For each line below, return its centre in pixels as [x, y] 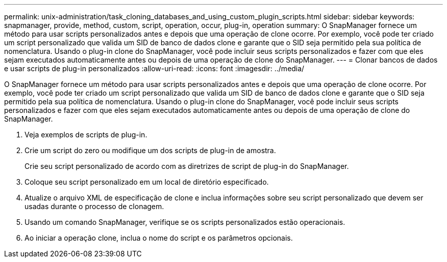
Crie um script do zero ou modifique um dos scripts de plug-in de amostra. [150, 150]
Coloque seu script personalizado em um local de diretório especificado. [147, 182]
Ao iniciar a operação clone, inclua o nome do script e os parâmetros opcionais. [159, 238]
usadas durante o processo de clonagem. [94, 206]
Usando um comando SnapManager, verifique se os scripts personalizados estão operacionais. [185, 222]
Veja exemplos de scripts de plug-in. [86, 135]
